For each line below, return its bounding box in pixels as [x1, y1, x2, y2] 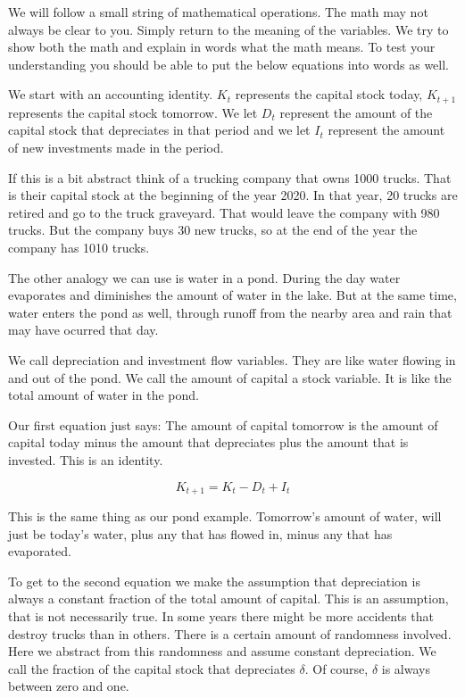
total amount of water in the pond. [8, 386, 199, 404]
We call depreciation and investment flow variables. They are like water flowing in [8, 350, 456, 369]
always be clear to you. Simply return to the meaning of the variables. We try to [8, 20, 449, 38]
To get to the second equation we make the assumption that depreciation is [8, 571, 420, 590]
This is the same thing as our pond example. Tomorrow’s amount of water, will [8, 506, 442, 525]
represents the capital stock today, [235, 85, 423, 104]
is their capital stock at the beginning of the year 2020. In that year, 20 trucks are [8, 186, 458, 204]
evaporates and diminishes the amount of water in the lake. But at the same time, [8, 286, 457, 304]
